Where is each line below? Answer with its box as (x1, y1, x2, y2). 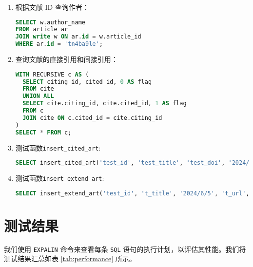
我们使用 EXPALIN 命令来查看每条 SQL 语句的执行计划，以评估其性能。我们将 (4, 244, 246, 254)
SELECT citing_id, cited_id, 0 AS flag (22, 78, 152, 85)
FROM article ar (15, 26, 68, 33)
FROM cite (22, 85, 54, 93)
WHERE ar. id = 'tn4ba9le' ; (15, 40, 103, 48)
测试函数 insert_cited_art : (15, 142, 101, 153)
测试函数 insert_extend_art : (15, 173, 104, 183)
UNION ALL (22, 93, 54, 100)
